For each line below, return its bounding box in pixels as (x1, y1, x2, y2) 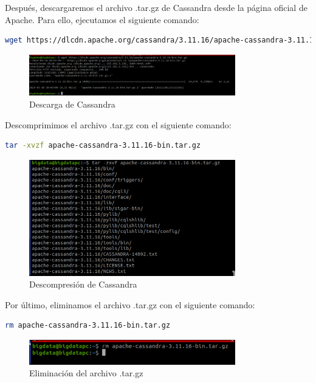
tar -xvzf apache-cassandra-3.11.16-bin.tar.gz (5, 141, 201, 150)
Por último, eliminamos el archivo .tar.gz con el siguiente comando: (5, 298, 255, 311)
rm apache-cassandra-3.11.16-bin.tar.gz (5, 321, 171, 330)
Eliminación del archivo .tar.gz (29, 367, 143, 379)
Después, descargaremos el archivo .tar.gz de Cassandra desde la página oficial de (5, 1, 307, 13)
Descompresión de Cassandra (29, 278, 137, 291)
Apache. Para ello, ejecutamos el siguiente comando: (5, 13, 199, 26)
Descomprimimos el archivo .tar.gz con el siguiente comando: (5, 118, 232, 131)
